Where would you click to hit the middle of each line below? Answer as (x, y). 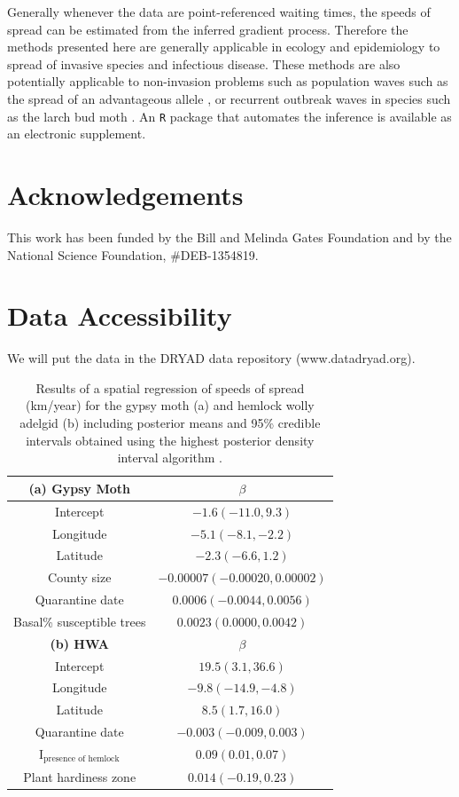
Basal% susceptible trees (80, 621)
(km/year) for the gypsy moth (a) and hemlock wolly (170, 405)
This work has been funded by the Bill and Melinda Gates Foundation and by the (229, 237)
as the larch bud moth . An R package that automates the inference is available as (229, 116)
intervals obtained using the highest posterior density (170, 440)
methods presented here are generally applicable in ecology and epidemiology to (224, 47)
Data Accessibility (120, 316)
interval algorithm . (170, 458)
